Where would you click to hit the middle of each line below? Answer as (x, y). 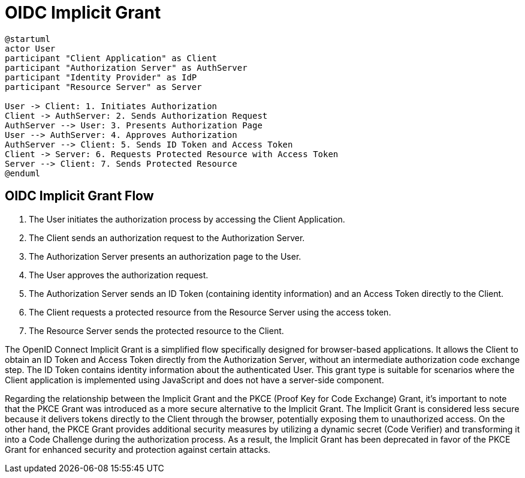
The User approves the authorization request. (119, 275)
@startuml (28, 39)
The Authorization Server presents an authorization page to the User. (165, 256)
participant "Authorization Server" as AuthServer (126, 67)
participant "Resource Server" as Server (103, 87)
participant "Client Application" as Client (111, 58)
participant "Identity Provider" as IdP (101, 77)
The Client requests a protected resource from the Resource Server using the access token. (210, 312)
